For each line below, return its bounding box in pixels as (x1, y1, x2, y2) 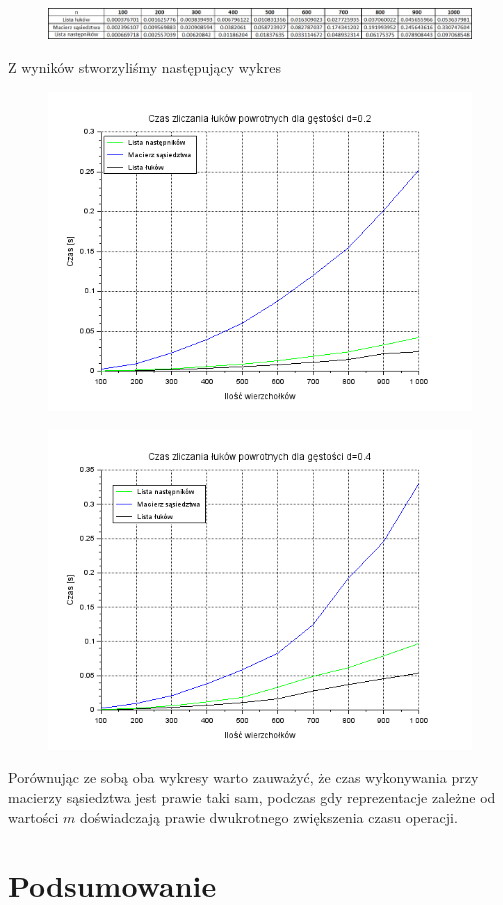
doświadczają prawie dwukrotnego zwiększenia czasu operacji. (79, 806, 458, 827)
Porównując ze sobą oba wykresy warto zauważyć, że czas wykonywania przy (8, 767, 479, 788)
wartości (8, 806, 59, 827)
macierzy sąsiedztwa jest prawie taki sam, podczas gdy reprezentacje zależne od (8, 786, 496, 807)
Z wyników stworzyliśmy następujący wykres (8, 57, 281, 78)
